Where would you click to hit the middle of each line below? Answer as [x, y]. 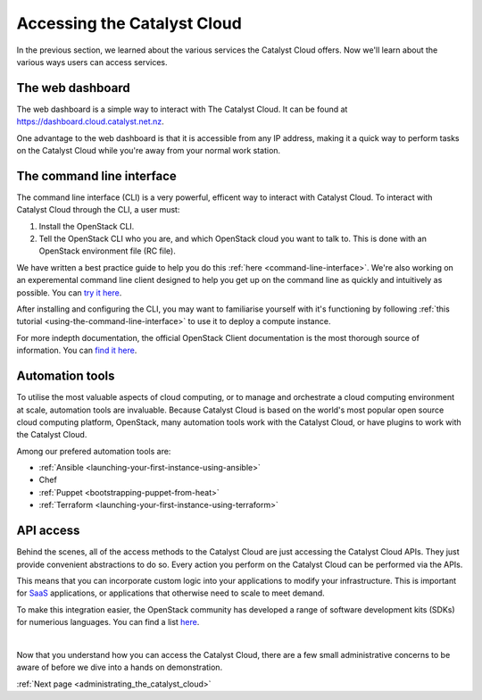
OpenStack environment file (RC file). [107, 251]
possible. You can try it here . [69, 292]
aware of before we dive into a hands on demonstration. [120, 667]
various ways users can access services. [92, 62]
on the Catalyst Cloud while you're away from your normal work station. [149, 151]
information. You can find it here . [77, 350]
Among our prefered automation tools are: [94, 451]
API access [48, 531]
